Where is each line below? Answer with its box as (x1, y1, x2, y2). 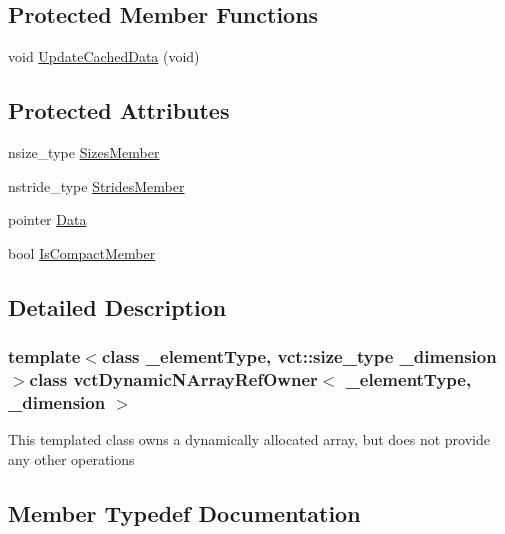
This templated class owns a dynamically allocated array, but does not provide (8, 429, 490, 450)
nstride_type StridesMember (8, 175, 185, 196)
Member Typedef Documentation (8, 497, 361, 528)
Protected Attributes (8, 95, 230, 126)
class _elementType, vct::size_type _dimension (101, 344, 497, 369)
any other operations (8, 448, 135, 469)
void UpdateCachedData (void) (8, 46, 200, 67)
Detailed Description (8, 291, 227, 322)
